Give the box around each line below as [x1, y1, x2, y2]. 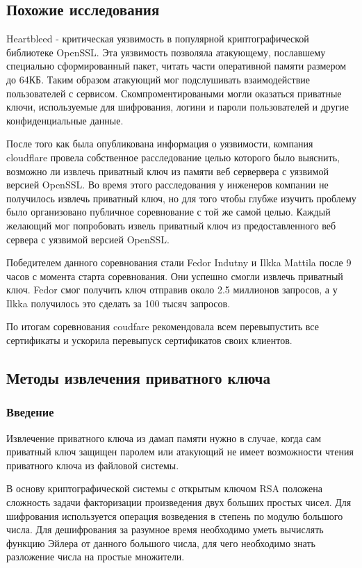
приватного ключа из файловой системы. [6, 457, 179, 472]
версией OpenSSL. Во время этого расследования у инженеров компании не [6, 177, 329, 192]
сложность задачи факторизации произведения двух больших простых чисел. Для [6, 495, 352, 510]
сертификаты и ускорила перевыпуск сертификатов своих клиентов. [6, 333, 293, 348]
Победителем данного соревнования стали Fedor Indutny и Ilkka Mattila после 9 [6, 255, 352, 270]
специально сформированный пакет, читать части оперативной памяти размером [6, 58, 347, 73]
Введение [6, 403, 54, 421]
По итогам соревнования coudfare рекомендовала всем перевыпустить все [6, 319, 319, 334]
